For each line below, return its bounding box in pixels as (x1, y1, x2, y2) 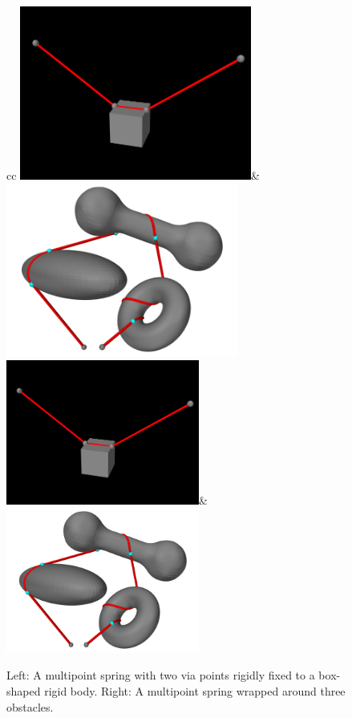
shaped (6, 682, 41, 699)
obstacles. (6, 698, 54, 715)
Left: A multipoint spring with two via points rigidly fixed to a (6, 667, 315, 684)
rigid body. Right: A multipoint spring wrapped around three (44, 682, 346, 699)
